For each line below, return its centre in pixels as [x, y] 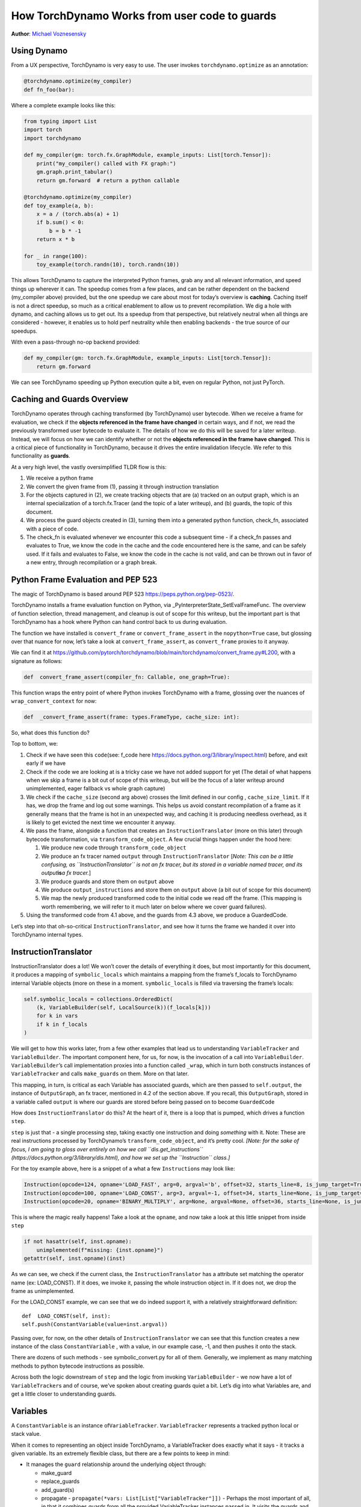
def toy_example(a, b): [59, 206]
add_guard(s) [58, 1490]
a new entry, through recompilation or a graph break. [92, 562]
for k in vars [57, 1016]
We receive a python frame [60, 478]
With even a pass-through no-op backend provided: [76, 342]
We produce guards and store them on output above [108, 881]
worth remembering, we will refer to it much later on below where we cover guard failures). [154, 907]
